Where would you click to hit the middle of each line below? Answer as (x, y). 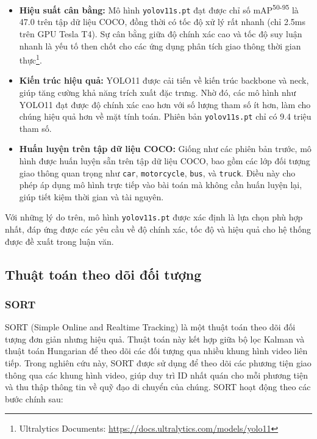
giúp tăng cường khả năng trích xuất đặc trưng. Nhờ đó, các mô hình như (158, 92)
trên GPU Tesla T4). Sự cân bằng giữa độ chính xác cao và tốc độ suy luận (161, 33)
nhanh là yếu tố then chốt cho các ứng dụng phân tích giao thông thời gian (160, 45)
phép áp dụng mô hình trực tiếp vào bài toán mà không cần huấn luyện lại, (161, 185)
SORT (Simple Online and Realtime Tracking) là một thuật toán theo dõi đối (150, 327)
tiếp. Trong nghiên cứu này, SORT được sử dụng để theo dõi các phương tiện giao (158, 363)
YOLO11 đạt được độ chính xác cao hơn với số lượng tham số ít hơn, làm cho (165, 104)
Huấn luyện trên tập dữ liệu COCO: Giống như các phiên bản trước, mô (165, 149)
